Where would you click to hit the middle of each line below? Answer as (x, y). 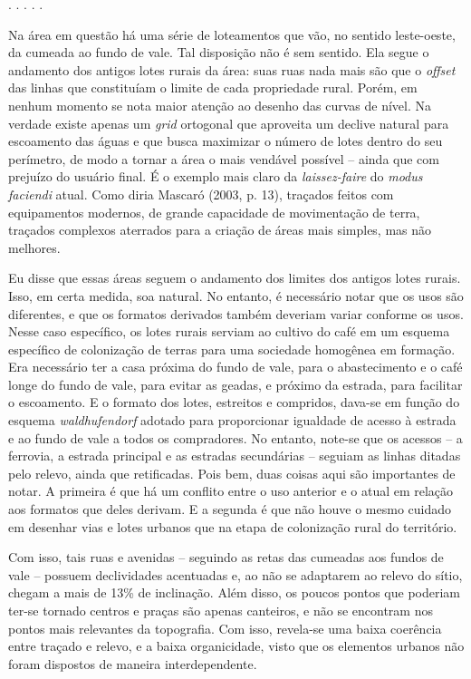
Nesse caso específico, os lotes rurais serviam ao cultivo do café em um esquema (229, 331)
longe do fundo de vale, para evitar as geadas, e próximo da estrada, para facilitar (235, 384)
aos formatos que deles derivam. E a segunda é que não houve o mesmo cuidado (230, 509)
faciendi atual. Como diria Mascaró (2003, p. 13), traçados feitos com (201, 194)
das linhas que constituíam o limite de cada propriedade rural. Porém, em (213, 87)
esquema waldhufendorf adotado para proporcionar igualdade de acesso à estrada (232, 420)
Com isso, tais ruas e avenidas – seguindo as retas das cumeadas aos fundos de (226, 557)
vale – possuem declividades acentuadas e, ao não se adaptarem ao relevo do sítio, (235, 574)
